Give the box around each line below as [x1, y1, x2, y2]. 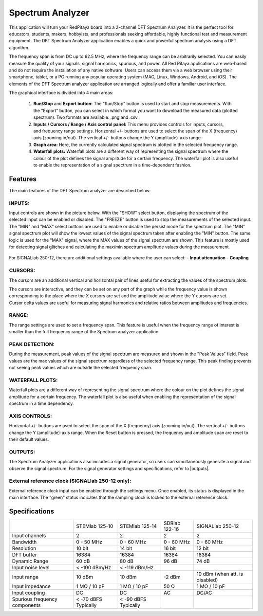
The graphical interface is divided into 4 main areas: [9, 90, 114, 96]
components [12, 601, 41, 608]
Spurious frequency [12, 596, 58, 602]
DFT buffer [12, 551, 37, 558]
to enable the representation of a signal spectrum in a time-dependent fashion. [33, 162, 192, 168]
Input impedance [12, 583, 51, 590]
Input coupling [12, 589, 45, 596]
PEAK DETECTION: [9, 341, 55, 347]
